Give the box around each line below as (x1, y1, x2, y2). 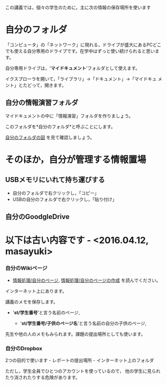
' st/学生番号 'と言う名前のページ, (12, 309, 80, 315)
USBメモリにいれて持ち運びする (5, 176, 105, 184)
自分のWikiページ (5, 265, 48, 272)
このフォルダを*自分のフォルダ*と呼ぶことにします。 (5, 123, 116, 130)
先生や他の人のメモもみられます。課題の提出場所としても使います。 (5, 331, 146, 337)
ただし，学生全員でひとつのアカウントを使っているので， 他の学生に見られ (5, 368, 160, 374)
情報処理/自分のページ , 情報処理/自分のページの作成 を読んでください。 (12, 277, 161, 283)
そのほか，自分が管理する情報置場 (5, 154, 146, 165)
